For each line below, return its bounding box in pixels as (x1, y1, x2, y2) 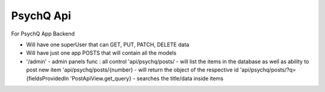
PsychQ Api (11, 9, 72, 22)
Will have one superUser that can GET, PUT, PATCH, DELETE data (26, 41, 190, 48)
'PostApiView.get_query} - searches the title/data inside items (70, 75, 224, 82)
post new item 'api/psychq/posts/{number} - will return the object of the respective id (26, 66, 239, 73)
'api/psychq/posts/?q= (240, 66, 296, 73)
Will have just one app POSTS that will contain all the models (26, 49, 177, 57)
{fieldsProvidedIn (26, 75, 69, 82)
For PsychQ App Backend (11, 30, 75, 37)
